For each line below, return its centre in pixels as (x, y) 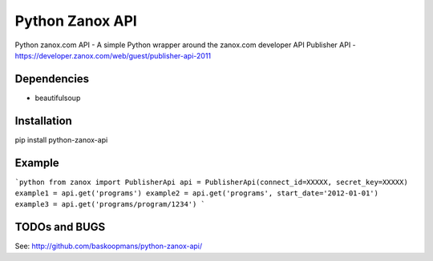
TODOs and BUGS (60, 227)
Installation (43, 120)
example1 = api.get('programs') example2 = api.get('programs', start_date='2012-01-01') (196, 193)
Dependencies (52, 79)
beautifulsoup (58, 98)
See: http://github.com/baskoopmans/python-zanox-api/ (109, 246)
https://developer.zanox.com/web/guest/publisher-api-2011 (113, 55)
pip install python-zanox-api (61, 139)
